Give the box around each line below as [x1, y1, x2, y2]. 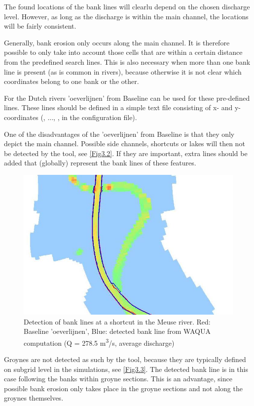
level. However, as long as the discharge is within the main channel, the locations [4, 11, 249, 21]
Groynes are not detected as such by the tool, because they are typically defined [4, 354, 246, 364]
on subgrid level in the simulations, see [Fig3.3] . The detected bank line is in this [4, 364, 248, 374]
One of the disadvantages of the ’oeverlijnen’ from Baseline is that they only [4, 128, 235, 139]
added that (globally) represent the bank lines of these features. [4, 158, 196, 168]
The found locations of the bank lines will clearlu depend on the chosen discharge [4, 1, 250, 11]
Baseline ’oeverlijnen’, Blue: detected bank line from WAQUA [24, 326, 211, 336]
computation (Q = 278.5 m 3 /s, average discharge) [24, 336, 175, 348]
